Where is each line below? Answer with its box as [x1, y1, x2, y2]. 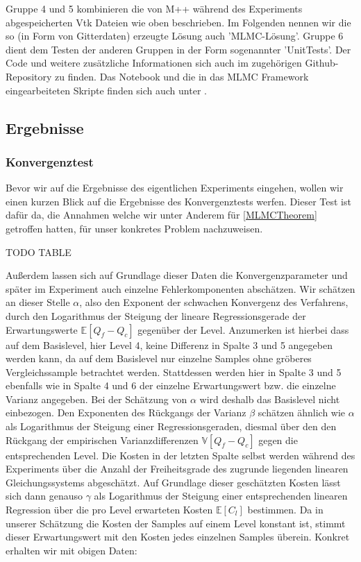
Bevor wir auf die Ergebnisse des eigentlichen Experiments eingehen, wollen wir [6, 180, 344, 195]
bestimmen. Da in [247, 502, 324, 517]
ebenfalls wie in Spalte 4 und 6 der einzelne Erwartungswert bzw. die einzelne [6, 378, 336, 393]
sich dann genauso [6, 488, 83, 503]
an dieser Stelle [6, 295, 70, 309]
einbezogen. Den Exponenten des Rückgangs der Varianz [6, 405, 246, 420]
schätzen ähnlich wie [258, 405, 346, 420]
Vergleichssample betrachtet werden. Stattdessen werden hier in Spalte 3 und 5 [6, 364, 342, 379]
